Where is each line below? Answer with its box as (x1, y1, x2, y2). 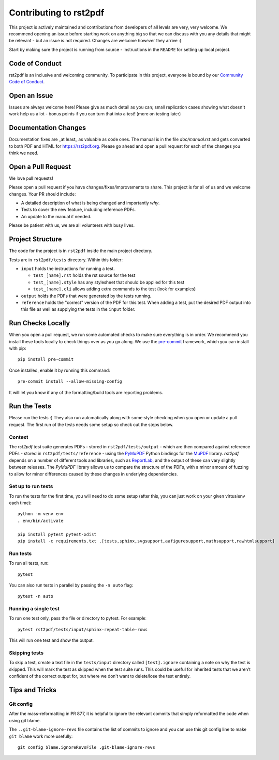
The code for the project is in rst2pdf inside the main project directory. (9, 248, 152, 254)
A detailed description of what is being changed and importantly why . (21, 200, 160, 206)
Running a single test (9, 605, 60, 612)
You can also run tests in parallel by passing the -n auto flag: (9, 582, 133, 588)
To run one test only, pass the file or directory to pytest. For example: (9, 616, 147, 621)
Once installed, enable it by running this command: (9, 367, 111, 373)
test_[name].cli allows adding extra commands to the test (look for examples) (33, 286, 196, 292)
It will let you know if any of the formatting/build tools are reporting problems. (9, 389, 163, 395)
